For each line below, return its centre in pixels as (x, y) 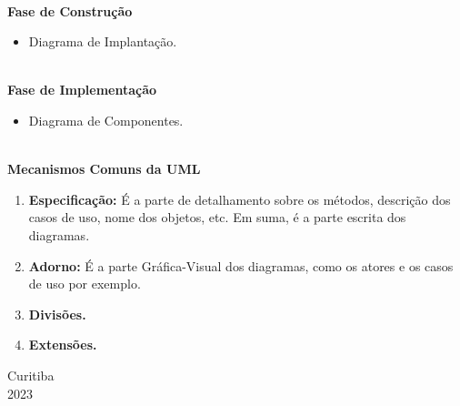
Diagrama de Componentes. (106, 120)
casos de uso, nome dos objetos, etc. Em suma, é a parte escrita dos (217, 217)
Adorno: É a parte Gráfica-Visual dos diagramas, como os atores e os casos (241, 265)
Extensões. (63, 345)
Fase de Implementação (82, 90)
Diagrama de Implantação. (103, 41)
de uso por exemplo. (85, 284)
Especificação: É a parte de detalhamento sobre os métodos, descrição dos (240, 199)
